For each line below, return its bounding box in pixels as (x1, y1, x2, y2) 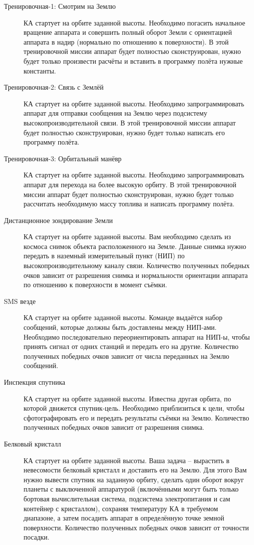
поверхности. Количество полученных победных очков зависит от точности (24, 522, 249, 532)
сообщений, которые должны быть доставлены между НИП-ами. (24, 322, 217, 332)
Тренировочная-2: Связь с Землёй (4, 82, 104, 92)
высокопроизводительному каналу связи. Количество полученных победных (24, 260, 250, 271)
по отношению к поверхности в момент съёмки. (24, 279, 167, 290)
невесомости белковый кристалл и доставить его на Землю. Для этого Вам (24, 465, 247, 475)
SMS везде (4, 296, 36, 306)
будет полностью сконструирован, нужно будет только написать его (24, 127, 225, 137)
